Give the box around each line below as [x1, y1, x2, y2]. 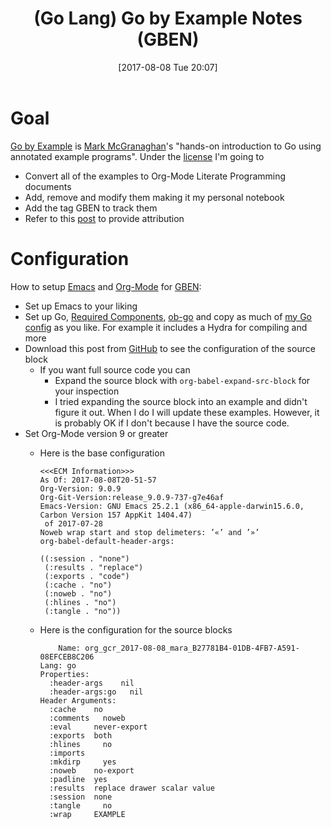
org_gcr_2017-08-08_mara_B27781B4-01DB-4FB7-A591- [84, 643, 300, 653]
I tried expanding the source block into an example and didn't [54, 395, 308, 407]
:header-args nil [48, 678, 135, 688]
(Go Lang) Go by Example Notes [33, 7, 303, 30]
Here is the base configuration [39, 447, 165, 459]
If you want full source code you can [39, 363, 191, 376]
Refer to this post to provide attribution [24, 212, 185, 224]
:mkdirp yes [48, 757, 117, 767]
